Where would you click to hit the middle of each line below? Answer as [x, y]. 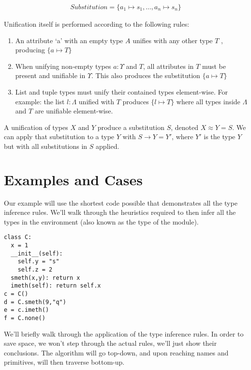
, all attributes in [169, 66]
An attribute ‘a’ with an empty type [69, 40]
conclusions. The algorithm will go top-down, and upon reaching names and [116, 352]
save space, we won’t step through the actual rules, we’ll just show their [110, 343]
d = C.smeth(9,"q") [35, 302]
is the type [220, 137]
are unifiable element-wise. [74, 111]
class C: [18, 237]
